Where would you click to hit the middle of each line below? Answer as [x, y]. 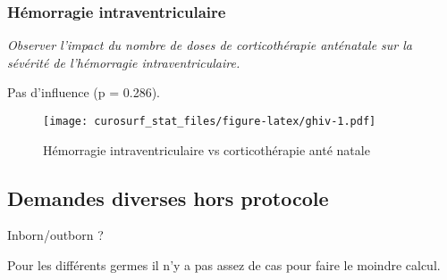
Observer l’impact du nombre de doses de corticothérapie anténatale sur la [210, 45]
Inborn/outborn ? [55, 235]
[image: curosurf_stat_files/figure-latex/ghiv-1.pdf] [210, 121]
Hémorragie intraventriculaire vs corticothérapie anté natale [207, 149]
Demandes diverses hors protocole [168, 198]
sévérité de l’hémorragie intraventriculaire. [124, 62]
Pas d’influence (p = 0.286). [84, 92]
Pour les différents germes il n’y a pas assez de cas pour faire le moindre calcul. [224, 265]
